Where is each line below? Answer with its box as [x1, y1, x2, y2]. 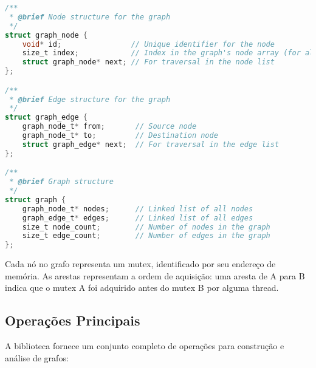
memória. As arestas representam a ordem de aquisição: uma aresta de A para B [5, 269, 305, 282]
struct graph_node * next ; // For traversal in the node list [22, 58, 275, 67]
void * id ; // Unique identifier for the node [22, 39, 275, 49]
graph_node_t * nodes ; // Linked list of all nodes [22, 204, 253, 213]
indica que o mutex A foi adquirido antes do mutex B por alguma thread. [5, 281, 279, 294]
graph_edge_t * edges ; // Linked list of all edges [22, 213, 253, 222]
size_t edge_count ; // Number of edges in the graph [22, 231, 270, 240]
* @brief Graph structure [9, 177, 114, 186]
